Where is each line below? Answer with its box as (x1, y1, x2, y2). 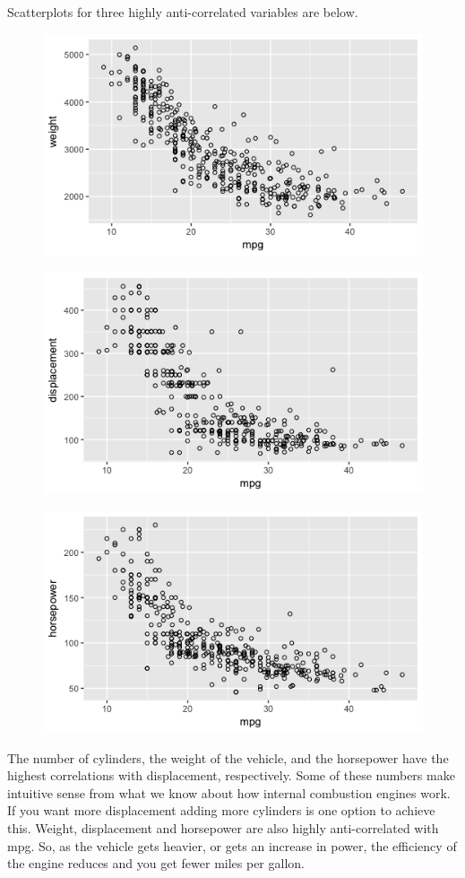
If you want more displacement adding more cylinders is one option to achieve (7, 801, 435, 820)
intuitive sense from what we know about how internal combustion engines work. (7, 783, 451, 802)
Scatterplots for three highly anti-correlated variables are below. (7, 3, 358, 21)
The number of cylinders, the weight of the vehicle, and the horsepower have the (7, 748, 449, 767)
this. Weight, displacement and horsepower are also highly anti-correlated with (7, 818, 439, 837)
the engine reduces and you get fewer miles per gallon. (7, 854, 305, 873)
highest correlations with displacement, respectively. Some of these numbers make (7, 766, 455, 785)
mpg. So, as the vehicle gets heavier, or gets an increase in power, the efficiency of (7, 836, 457, 855)
